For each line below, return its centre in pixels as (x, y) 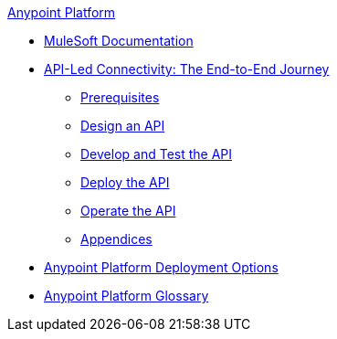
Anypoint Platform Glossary (126, 296)
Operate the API (128, 211)
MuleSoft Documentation (119, 41)
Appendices (116, 239)
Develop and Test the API (157, 154)
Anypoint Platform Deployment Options (161, 267)
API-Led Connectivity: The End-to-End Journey (187, 69)
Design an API (123, 126)
